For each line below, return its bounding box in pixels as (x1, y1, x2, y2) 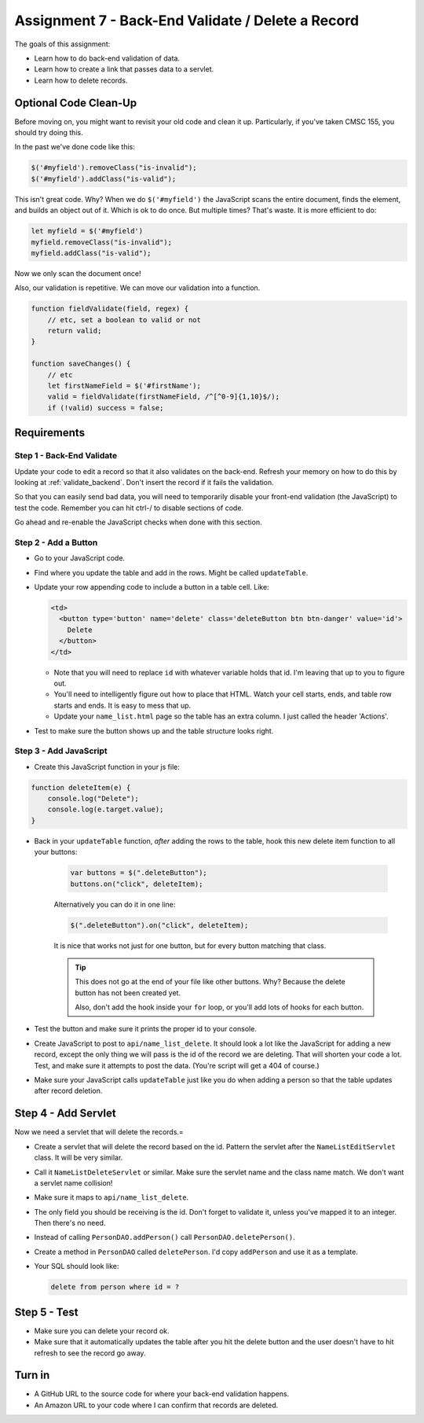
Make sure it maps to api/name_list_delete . (34, 1193, 189, 1202)
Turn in (14, 1369, 50, 1382)
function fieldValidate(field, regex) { (31, 304, 188, 314)
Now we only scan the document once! (14, 268, 141, 278)
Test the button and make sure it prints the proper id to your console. (34, 1024, 257, 1034)
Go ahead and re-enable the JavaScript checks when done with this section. (14, 517, 262, 527)
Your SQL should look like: (34, 1262, 119, 1271)
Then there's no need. (34, 1219, 106, 1228)
